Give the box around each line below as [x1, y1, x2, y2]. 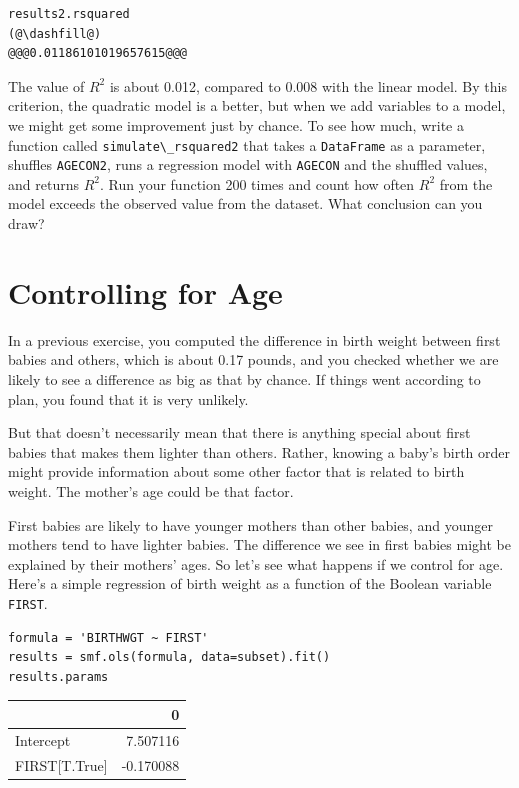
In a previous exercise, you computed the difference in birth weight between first [8, 329, 501, 350]
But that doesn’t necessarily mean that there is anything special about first [8, 422, 471, 443]
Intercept [15, 729, 71, 750]
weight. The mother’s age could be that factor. [8, 480, 294, 501]
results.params [8, 669, 109, 684]
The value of [8, 75, 85, 96]
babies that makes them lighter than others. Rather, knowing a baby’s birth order [8, 441, 511, 462]
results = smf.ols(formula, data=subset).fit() [8, 650, 331, 665]
